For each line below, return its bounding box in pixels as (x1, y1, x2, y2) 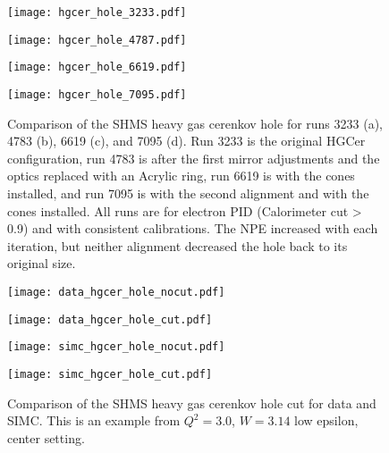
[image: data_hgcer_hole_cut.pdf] (7, 313, 213, 326)
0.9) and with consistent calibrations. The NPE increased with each (7, 219, 378, 238)
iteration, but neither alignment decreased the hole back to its (7, 236, 348, 255)
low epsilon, (294, 411, 359, 430)
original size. (7, 254, 76, 273)
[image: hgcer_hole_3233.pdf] (7, 6, 187, 19)
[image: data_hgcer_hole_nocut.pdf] (7, 285, 225, 298)
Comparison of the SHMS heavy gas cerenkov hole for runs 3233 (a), (7, 113, 383, 132)
